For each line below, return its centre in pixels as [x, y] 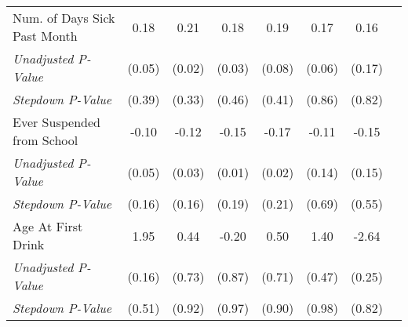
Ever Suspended [56, 122]
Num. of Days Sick [64, 18]
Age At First [48, 226]
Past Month [45, 36]
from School [46, 140]
